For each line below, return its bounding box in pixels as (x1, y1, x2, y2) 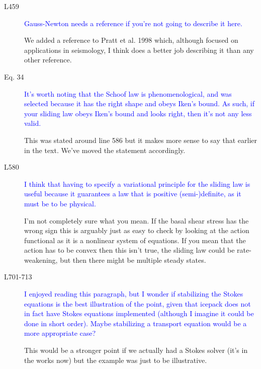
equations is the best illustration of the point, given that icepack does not (24, 298, 251, 309)
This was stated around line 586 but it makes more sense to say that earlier (24, 134, 257, 145)
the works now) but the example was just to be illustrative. (24, 354, 207, 365)
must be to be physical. (24, 198, 96, 208)
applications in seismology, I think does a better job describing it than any (24, 44, 254, 55)
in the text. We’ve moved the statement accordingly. (24, 144, 186, 155)
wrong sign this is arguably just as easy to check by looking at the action (24, 225, 249, 236)
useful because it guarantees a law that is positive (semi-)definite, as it (24, 188, 241, 199)
